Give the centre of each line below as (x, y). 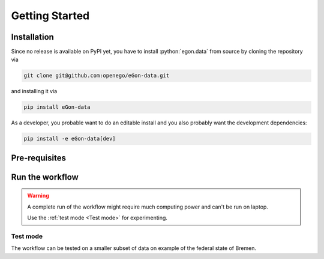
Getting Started (50, 16)
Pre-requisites (38, 158)
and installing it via (34, 91)
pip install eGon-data (57, 107)
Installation (32, 37)
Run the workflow (45, 177)
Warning (38, 196)
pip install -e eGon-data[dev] (70, 139)
